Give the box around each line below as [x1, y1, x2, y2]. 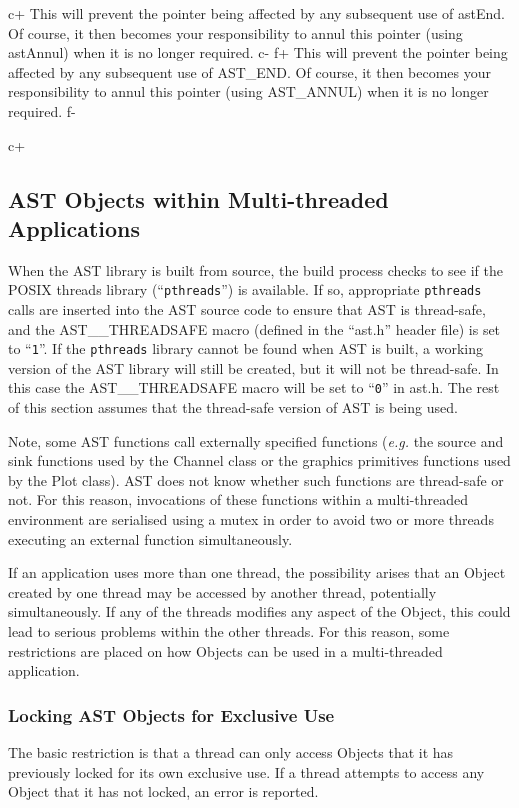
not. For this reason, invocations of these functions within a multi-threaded [8, 489, 469, 510]
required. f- [8, 100, 76, 121]
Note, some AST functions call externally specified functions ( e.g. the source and [8, 430, 504, 451]
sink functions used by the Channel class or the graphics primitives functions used [8, 450, 511, 471]
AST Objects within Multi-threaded [8, 183, 389, 214]
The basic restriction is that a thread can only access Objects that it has [8, 742, 454, 763]
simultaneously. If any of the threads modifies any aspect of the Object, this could [8, 601, 511, 622]
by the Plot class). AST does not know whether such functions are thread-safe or [8, 469, 504, 490]
